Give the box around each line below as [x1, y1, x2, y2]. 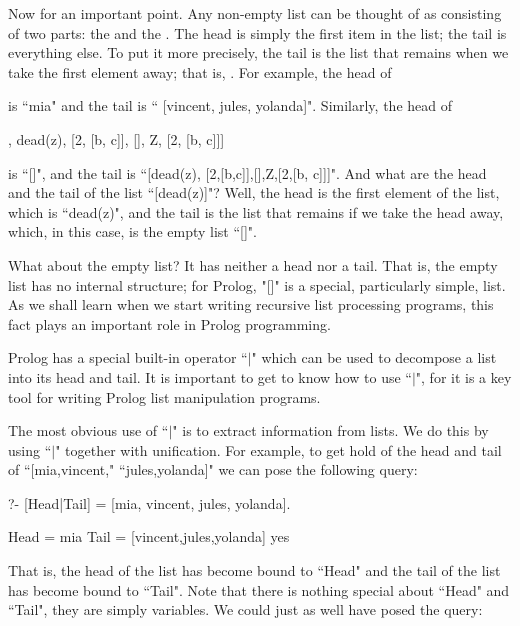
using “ [8, 439, 52, 460]
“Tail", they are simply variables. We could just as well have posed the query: [8, 599, 483, 620]
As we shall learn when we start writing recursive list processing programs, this [8, 294, 494, 315]
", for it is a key [415, 366, 512, 387]
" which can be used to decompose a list [251, 347, 497, 368]
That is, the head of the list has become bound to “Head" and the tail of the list [8, 560, 501, 581]
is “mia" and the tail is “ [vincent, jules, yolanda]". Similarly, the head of [8, 95, 452, 116]
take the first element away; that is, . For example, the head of [8, 61, 392, 82]
